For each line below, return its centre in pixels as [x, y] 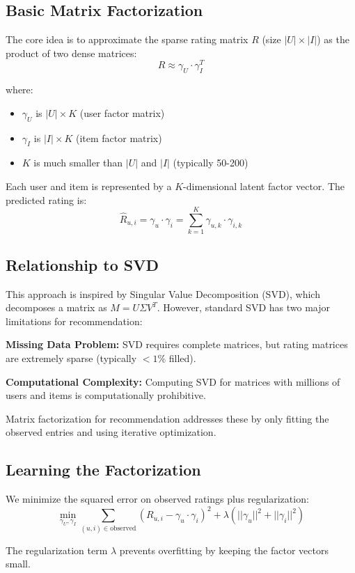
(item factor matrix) [119, 138]
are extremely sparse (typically [71, 358]
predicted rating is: [46, 199]
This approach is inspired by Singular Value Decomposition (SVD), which [163, 293]
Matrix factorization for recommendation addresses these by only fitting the [167, 418]
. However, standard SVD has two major [243, 307]
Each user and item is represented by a [89, 186]
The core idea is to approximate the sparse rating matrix [127, 39]
